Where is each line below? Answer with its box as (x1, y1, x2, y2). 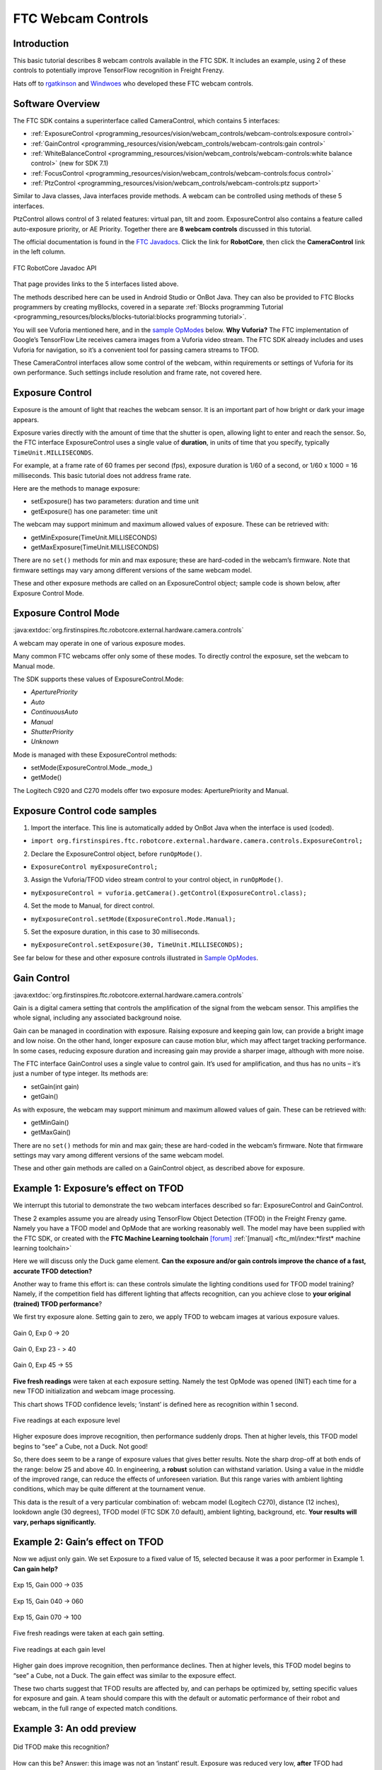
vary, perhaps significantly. (13, 1517, 97, 1526)
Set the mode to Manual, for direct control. (30, 901, 155, 910)
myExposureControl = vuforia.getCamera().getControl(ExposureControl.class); (30, 889, 307, 897)
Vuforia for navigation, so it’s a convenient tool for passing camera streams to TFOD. (13, 346, 260, 354)
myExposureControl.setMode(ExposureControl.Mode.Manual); (30, 915, 236, 923)
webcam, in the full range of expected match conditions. (13, 1703, 178, 1713)
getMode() (30, 773, 62, 782)
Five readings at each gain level (13, 1645, 105, 1653)
